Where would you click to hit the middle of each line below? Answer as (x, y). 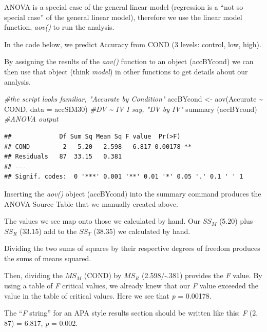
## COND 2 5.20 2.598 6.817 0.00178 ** (98, 147)
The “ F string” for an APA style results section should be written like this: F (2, (131, 313)
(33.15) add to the (48, 231)
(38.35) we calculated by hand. (142, 231)
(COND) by (103, 275)
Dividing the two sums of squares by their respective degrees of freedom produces (132, 248)
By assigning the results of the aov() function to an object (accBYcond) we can (129, 61)
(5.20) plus (236, 221)
